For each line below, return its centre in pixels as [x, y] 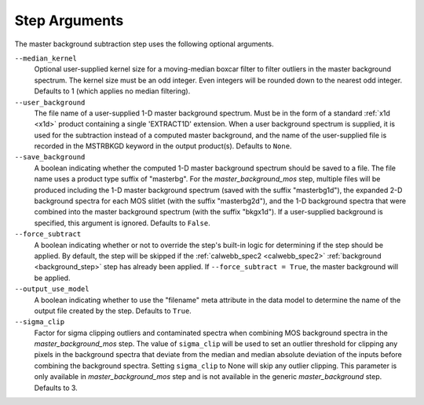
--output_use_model [52, 289]
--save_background [50, 157]
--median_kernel [46, 58]
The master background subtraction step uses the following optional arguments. [144, 44]
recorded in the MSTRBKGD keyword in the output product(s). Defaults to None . [163, 146]
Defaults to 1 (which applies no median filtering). [112, 91]
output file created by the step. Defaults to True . [113, 311]
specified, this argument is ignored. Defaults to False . [122, 223]
